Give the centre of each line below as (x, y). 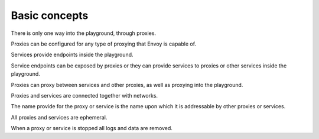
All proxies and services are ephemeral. (59, 117)
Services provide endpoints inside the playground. (72, 55)
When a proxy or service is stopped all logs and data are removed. (92, 128)
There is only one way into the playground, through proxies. (84, 33)
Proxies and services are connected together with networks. (84, 95)
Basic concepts (50, 15)
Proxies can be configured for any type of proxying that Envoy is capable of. (104, 44)
